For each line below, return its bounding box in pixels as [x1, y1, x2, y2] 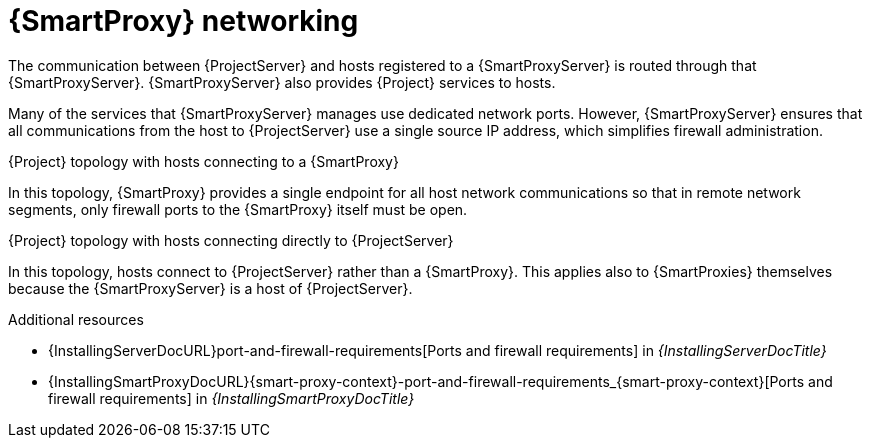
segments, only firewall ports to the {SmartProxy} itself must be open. [8, 200, 468, 218]
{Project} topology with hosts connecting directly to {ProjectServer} [8, 231, 454, 249]
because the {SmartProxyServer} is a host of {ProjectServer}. [8, 279, 413, 297]
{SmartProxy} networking [8, 4, 359, 38]
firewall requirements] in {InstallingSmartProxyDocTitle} [48, 389, 415, 407]
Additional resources [8, 310, 144, 328]
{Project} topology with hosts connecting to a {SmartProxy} [8, 152, 399, 170]
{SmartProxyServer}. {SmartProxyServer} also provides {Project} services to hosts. [8, 73, 556, 91]
